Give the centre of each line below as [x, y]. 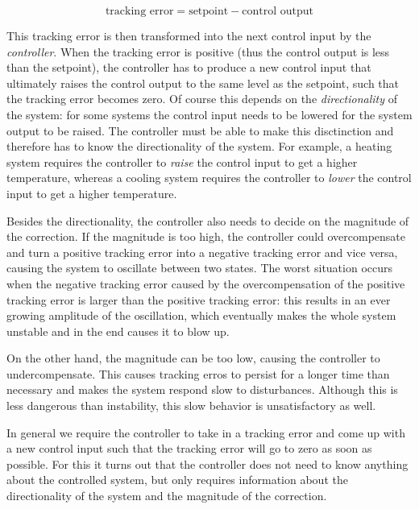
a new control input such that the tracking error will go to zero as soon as [189, 448]
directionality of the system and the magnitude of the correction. [167, 496]
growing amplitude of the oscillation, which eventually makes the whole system [201, 315]
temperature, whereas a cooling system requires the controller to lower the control [209, 178]
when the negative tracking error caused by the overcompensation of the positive [206, 283]
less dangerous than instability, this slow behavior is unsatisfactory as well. [191, 406]
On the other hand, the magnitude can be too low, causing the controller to [193, 358]
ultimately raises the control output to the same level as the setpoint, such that [203, 83]
